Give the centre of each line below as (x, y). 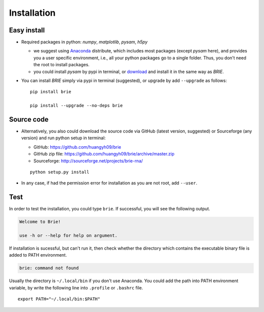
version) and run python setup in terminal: (64, 138)
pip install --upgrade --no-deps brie (77, 106)
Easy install (27, 30)
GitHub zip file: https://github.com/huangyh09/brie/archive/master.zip (104, 154)
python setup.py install (60, 172)
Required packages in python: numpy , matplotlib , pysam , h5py (84, 42)
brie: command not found (49, 268)
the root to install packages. (62, 65)
